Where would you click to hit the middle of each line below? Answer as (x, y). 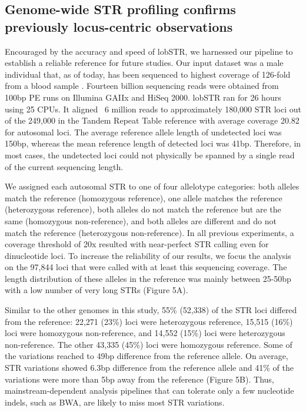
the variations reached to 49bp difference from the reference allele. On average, (147, 356)
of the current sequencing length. (64, 166)
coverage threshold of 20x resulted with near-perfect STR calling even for (137, 244)
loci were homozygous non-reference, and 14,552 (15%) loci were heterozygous (145, 333)
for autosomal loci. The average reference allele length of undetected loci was (143, 132)
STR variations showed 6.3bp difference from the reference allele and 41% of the (149, 368)
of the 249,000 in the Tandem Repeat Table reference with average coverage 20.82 (152, 120)
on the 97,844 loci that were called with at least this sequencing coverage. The (146, 267)
